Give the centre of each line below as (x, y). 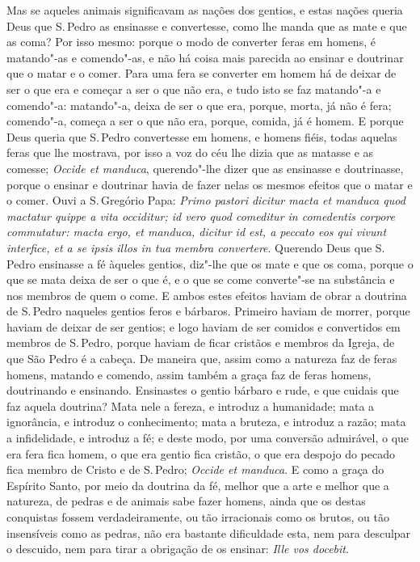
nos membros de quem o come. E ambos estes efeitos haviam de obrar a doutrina (207, 295)
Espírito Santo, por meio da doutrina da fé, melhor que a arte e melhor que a (198, 485)
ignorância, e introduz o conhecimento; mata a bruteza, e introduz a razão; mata (206, 422)
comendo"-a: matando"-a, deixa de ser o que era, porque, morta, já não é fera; (199, 105)
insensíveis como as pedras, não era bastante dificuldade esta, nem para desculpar (209, 532)
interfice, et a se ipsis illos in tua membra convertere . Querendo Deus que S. (196, 247)
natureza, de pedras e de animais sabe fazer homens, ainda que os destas (186, 501)
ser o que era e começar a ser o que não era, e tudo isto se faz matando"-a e (194, 89)
